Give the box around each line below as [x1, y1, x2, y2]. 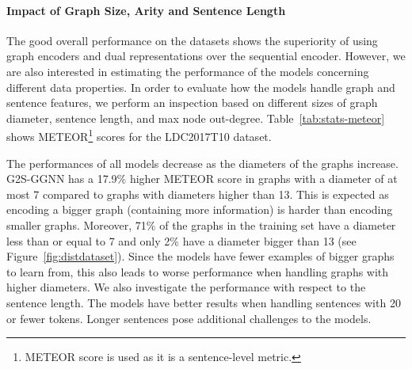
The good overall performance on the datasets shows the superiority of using [6, 32, 378, 48]
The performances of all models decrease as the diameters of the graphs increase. [6, 154, 399, 171]
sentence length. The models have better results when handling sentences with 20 [6, 294, 401, 310]
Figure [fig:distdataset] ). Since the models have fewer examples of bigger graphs [6, 248, 395, 264]
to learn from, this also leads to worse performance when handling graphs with [6, 263, 389, 280]
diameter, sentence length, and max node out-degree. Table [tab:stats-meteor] [6, 109, 385, 126]
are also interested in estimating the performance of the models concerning [6, 63, 369, 79]
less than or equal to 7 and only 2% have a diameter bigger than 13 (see [6, 232, 357, 249]
